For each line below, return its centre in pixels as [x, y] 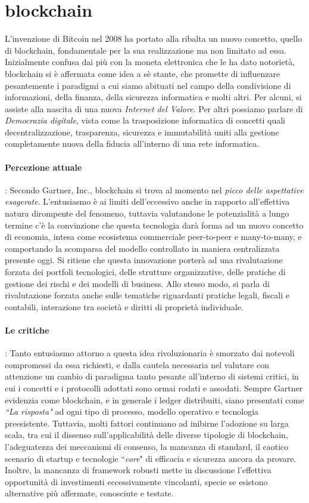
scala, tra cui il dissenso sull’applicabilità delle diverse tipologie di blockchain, [146, 435]
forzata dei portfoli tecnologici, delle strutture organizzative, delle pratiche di [145, 272]
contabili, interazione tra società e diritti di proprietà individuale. [124, 306]
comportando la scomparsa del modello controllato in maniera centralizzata [142, 248]
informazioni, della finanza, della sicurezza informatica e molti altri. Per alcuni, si [153, 97]
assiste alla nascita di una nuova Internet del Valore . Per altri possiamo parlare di [154, 108]
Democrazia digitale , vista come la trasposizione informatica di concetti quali [145, 120]
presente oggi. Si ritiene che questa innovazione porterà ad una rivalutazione [144, 260]
